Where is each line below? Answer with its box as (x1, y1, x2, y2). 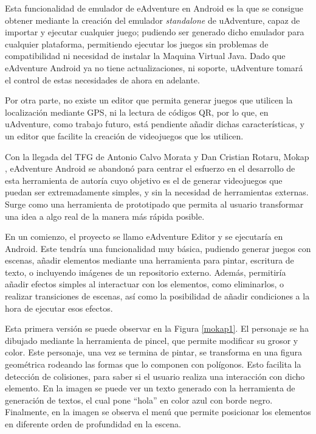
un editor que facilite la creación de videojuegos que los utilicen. (5, 129, 244, 142)
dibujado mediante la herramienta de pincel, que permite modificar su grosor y (5, 334, 298, 346)
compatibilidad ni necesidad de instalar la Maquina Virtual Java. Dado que (5, 49, 286, 62)
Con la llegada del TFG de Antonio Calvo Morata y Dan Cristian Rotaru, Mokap (5, 150, 309, 163)
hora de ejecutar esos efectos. (5, 301, 113, 314)
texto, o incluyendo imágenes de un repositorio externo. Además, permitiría (5, 265, 286, 278)
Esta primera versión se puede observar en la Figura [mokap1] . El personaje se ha (5, 322, 309, 335)
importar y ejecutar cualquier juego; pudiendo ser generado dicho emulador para (5, 26, 304, 38)
